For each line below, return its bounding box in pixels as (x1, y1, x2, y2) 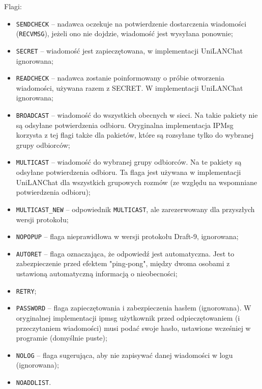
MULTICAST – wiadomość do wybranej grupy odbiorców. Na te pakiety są (16, 157, 242, 167)
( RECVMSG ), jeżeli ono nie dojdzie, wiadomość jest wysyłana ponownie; (16, 28, 233, 39)
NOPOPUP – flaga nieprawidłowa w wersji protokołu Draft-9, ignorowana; (16, 231, 239, 242)
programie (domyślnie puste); (16, 332, 107, 343)
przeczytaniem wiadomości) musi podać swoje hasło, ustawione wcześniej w (16, 322, 251, 333)
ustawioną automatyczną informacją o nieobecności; (16, 268, 178, 279)
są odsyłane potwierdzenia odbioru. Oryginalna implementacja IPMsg (16, 119, 234, 130)
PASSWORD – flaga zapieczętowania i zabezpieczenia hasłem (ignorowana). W (16, 302, 251, 313)
